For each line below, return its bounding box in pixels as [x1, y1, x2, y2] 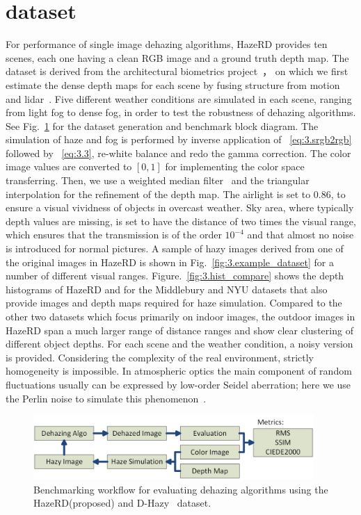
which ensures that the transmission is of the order [6, 227, 222, 242]
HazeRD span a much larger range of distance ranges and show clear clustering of [6, 322, 353, 337]
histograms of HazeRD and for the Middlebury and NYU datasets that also [6, 281, 328, 296]
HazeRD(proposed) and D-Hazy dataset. [33, 496, 211, 510]
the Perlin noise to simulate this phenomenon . [6, 391, 207, 405]
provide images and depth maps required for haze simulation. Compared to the [6, 295, 342, 310]
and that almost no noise [247, 227, 354, 242]
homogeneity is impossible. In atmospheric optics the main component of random [6, 363, 352, 378]
